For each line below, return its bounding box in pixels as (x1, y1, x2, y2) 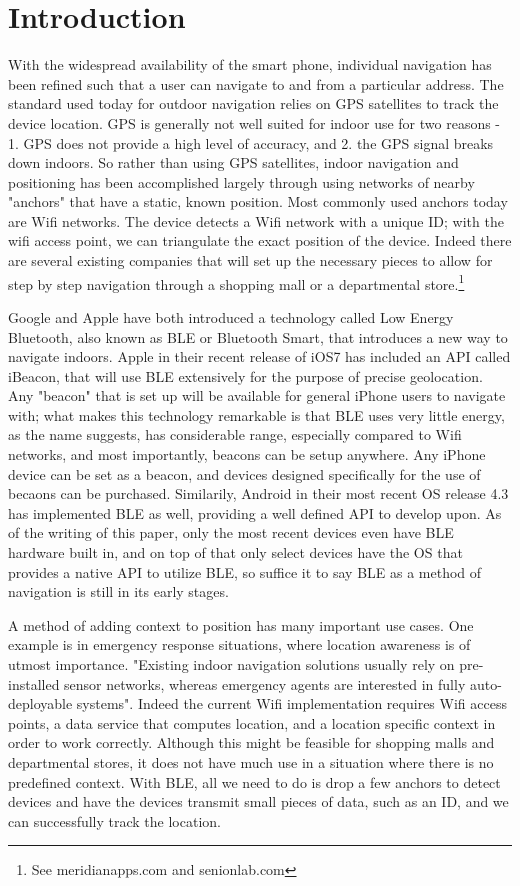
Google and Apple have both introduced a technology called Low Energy (8, 306, 454, 327)
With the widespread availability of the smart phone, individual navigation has (8, 54, 492, 75)
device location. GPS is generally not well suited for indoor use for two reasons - (8, 112, 501, 133)
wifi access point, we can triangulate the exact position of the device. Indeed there (8, 230, 512, 251)
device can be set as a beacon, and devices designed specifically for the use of (8, 463, 481, 484)
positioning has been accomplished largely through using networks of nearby (8, 171, 475, 192)
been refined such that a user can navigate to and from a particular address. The (8, 73, 504, 94)
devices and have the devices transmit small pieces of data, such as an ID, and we (8, 791, 509, 812)
